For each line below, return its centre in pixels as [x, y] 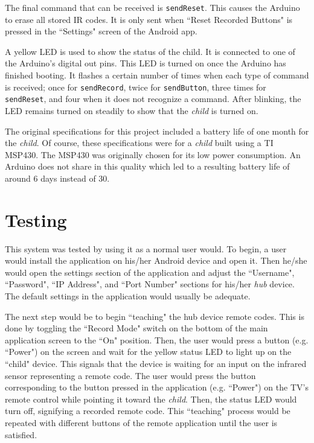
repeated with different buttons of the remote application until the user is [141, 422]
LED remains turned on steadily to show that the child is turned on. [132, 110]
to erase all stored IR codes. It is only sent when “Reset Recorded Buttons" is [149, 19]
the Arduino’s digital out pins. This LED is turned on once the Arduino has [146, 63]
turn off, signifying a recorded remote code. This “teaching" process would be [148, 411]
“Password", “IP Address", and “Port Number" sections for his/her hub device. [150, 284]
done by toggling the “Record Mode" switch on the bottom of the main [136, 328]
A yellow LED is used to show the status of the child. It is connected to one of [150, 51]
